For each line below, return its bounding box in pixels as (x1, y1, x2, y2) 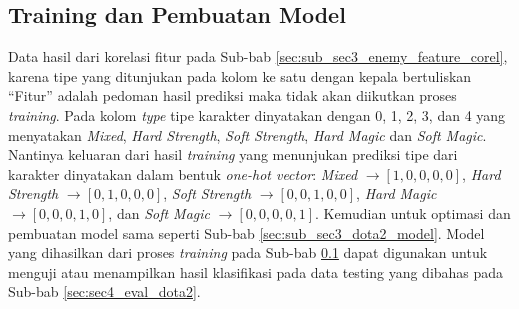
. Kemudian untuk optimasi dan (315, 202, 511, 223)
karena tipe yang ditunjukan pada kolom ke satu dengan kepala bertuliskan (8, 65, 472, 86)
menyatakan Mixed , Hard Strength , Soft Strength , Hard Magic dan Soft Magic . (8, 124, 487, 145)
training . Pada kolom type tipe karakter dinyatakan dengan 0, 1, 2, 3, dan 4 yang (8, 104, 506, 125)
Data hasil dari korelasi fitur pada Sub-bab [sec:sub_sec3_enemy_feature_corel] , (8, 46, 508, 67)
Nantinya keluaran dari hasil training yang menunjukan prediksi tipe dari (8, 144, 458, 165)
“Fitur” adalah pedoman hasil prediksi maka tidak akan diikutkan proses (8, 85, 457, 106)
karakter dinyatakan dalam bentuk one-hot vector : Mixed (8, 163, 358, 184)
